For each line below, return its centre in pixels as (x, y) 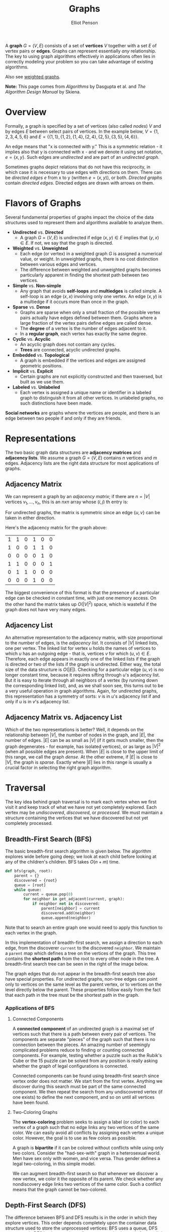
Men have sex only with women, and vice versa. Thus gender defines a (86, 1158)
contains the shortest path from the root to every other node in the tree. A (82, 959)
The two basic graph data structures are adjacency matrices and (73, 452)
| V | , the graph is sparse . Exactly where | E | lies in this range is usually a (78, 763)
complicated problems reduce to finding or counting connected (78, 1050)
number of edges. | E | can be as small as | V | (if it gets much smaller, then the (84, 740)
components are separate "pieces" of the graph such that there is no (84, 1039)
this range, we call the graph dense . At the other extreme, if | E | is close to (81, 757)
